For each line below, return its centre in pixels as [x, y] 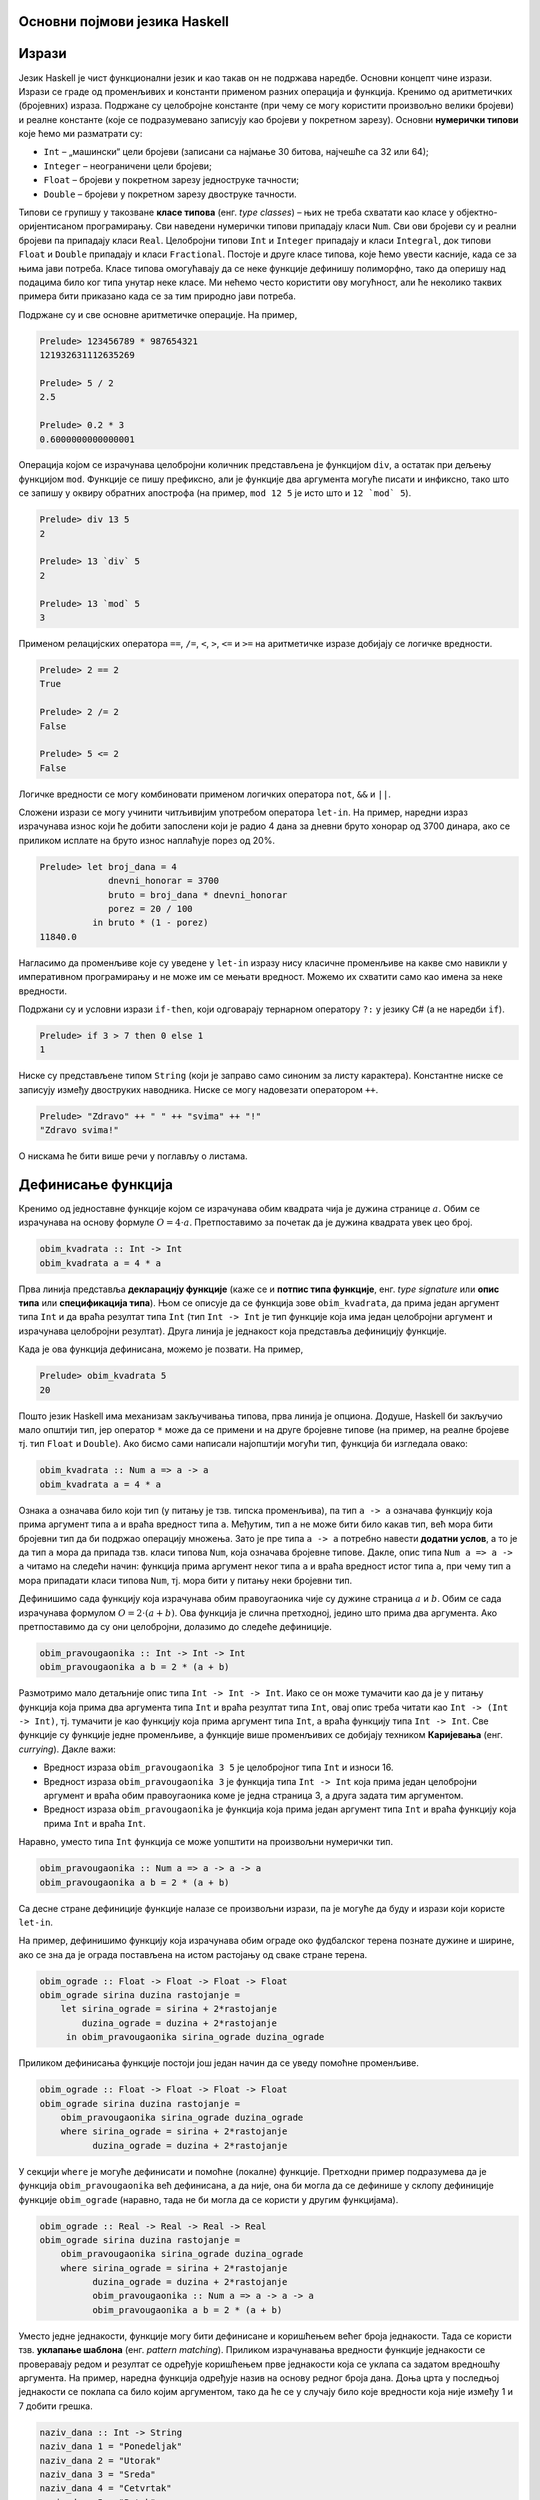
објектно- [477, 212]
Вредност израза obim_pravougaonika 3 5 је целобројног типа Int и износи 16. [218, 1767]
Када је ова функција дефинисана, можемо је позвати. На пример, [161, 1349]
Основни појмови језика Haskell [124, 21]
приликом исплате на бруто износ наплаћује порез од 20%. [146, 840]
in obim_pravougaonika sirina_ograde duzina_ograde [195, 2037]
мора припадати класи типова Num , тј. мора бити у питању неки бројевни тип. [185, 1580]
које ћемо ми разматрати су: [80, 134]
